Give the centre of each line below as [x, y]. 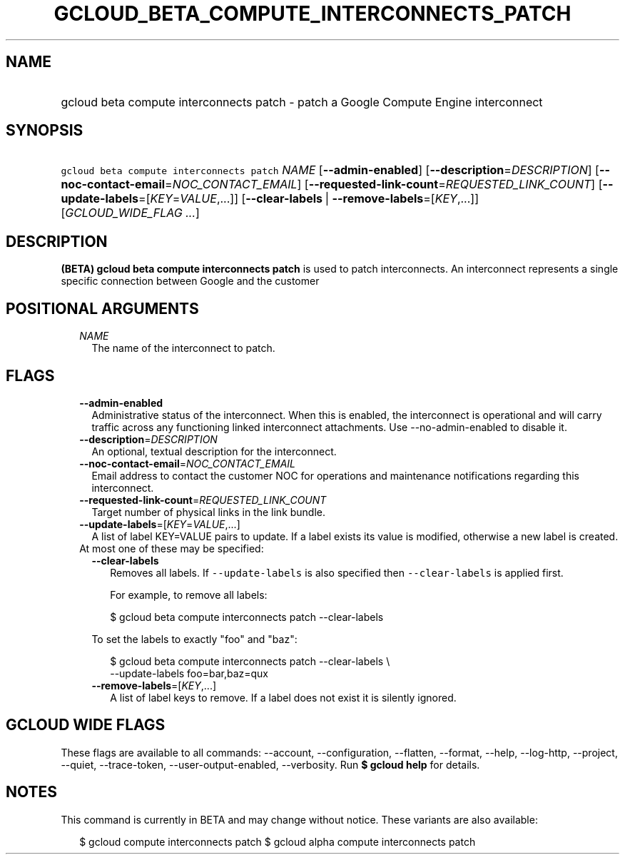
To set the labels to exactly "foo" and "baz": [194, 639]
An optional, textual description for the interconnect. [214, 451]
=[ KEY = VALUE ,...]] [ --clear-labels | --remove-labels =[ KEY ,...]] [309, 199]
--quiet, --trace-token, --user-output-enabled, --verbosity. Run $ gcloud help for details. [270, 764]
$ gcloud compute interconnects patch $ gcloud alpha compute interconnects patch [278, 841]
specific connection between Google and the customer [190, 281]
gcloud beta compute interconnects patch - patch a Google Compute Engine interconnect [302, 102]
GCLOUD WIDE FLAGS [86, 725]
